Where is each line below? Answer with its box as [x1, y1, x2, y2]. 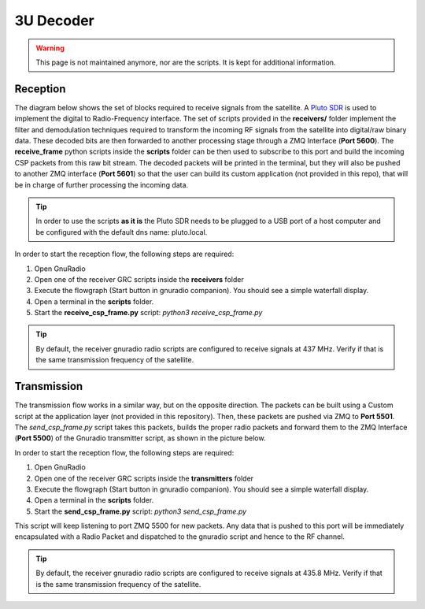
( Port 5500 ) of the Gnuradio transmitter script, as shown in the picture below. [14, 433, 266, 443]
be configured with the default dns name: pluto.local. [35, 227, 208, 236]
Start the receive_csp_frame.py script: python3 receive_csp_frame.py [34, 308, 263, 317]
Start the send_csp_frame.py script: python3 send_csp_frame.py [34, 507, 247, 516]
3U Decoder [14, 12, 94, 29]
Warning [35, 43, 65, 53]
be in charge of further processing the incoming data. [14, 180, 189, 189]
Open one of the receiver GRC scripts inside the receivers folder [34, 274, 244, 284]
